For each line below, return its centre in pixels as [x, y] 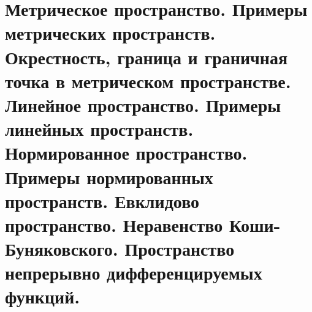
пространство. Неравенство [114, 224]
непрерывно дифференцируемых [134, 273]
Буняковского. [62, 249]
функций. [43, 296]
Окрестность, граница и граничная [146, 57]
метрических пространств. [110, 33]
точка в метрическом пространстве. [148, 80]
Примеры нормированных [109, 176]
